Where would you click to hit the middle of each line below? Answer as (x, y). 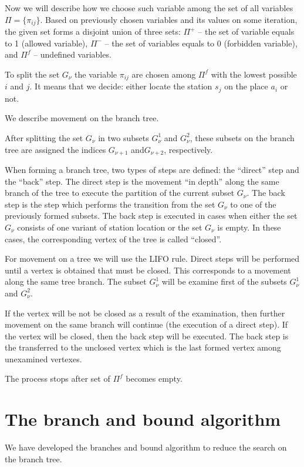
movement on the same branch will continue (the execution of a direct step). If (146, 324)
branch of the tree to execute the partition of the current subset (120, 193)
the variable (96, 74)
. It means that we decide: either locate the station (121, 86)
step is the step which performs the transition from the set (110, 204)
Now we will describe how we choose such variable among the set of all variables (149, 8)
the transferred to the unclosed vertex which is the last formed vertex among (143, 347)
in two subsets (124, 137)
